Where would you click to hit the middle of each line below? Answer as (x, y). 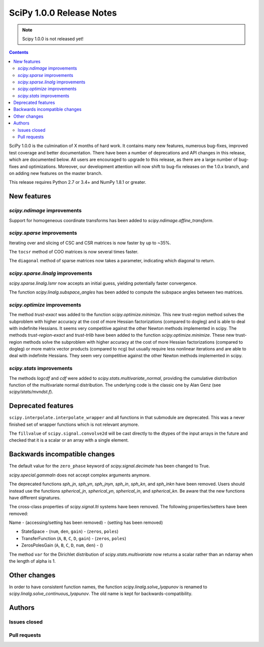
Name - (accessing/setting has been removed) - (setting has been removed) (86, 523)
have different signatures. (35, 498)
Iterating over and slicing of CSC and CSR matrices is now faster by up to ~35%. (90, 243)
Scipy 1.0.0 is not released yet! (53, 39)
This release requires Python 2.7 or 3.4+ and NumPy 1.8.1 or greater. (78, 182)
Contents (19, 52)
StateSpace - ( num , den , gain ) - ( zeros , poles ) (70, 531)
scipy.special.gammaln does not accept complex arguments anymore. (80, 475)
